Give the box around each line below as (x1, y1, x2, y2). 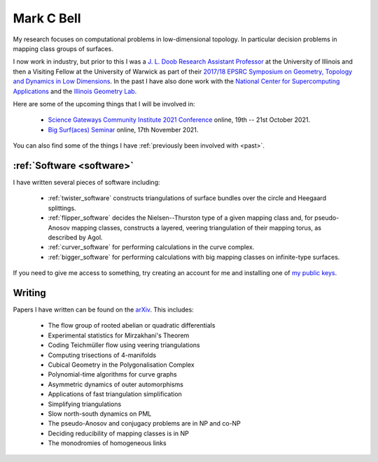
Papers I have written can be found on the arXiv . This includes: (13, 305, 194, 314)
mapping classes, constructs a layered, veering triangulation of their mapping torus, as (71, 223, 322, 232)
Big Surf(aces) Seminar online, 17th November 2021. (48, 125, 199, 134)
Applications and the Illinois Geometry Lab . (13, 87, 137, 95)
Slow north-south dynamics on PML (48, 409, 152, 418)
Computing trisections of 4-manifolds (48, 351, 157, 359)
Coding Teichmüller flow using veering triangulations (48, 341, 200, 349)
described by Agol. (48, 233, 103, 241)
